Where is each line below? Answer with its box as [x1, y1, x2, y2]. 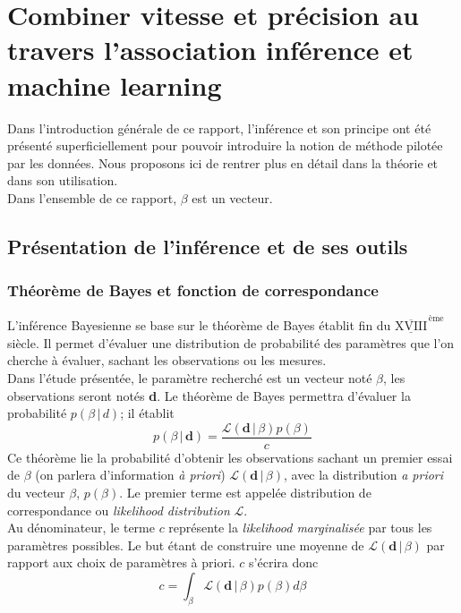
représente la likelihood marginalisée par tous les [168, 518, 432, 537]
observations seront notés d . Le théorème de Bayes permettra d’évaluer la [7, 386, 411, 404]
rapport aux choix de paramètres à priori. [7, 553, 235, 572]
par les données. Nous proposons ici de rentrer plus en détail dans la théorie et [7, 153, 439, 172]
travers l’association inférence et [7, 31, 414, 68]
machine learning [7, 66, 222, 103]
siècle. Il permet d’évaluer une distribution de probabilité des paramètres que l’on [7, 333, 455, 352]
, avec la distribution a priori [283, 465, 444, 484]
